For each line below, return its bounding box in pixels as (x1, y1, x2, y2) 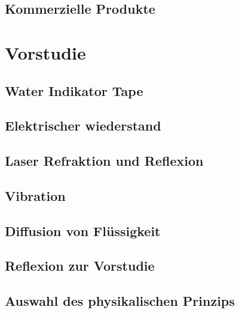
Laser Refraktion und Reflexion (5, 151, 204, 170)
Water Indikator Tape (5, 81, 143, 100)
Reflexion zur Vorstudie (5, 256, 155, 275)
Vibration (5, 186, 66, 204)
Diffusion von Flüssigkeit (5, 221, 161, 240)
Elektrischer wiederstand (5, 116, 161, 135)
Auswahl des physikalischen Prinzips (5, 292, 235, 310)
